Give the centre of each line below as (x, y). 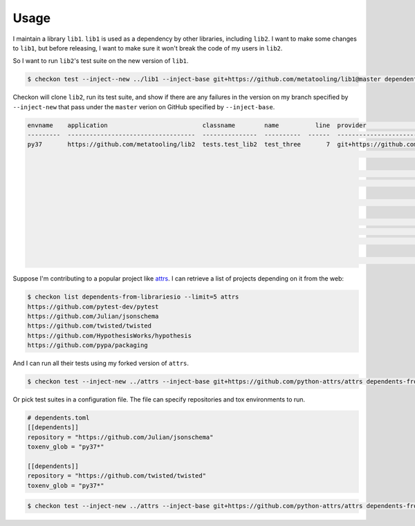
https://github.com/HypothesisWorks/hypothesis (109, 336)
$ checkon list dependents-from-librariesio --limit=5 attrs (133, 297)
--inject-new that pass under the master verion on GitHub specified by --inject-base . (144, 106)
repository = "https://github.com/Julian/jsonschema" (120, 437)
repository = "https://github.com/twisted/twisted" (117, 476)
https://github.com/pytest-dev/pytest (93, 307)
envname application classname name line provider (197, 125)
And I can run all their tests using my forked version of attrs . (101, 364)
